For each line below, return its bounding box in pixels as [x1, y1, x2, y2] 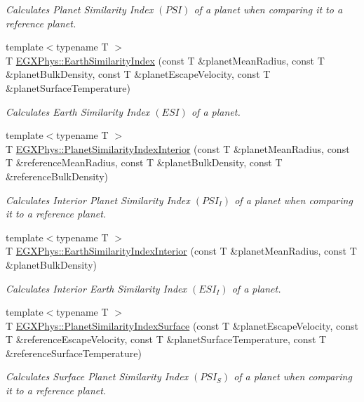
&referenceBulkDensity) [6, 168, 108, 183]
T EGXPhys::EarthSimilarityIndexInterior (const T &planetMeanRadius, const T [6, 243, 357, 258]
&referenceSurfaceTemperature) [6, 345, 142, 360]
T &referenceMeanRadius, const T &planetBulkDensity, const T [6, 155, 283, 170]
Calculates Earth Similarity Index [6, 104, 150, 119]
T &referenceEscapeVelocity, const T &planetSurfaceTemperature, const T [6, 332, 327, 347]
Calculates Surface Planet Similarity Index [6, 369, 189, 384]
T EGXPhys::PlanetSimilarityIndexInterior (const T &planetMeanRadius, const [6, 141, 350, 156]
